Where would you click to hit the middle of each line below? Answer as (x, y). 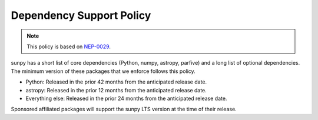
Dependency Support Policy (81, 15)
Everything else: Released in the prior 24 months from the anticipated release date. (126, 98)
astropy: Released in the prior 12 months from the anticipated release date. (116, 90)
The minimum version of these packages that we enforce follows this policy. (103, 71)
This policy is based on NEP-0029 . (69, 46)
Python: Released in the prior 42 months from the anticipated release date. (116, 82)
